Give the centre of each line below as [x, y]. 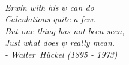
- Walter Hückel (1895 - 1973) [61, 54]
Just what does [32, 42]
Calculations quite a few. [50, 19]
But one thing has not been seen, [65, 30]
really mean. [92, 42]
